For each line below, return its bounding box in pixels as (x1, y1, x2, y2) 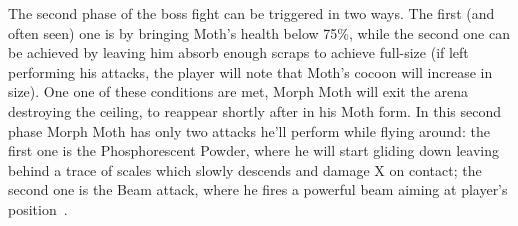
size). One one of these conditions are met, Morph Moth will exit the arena (8, 81, 468, 102)
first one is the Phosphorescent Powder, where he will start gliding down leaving (8, 140, 499, 161)
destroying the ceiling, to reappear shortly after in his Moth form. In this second (8, 100, 501, 121)
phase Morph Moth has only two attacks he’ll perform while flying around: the (8, 120, 490, 141)
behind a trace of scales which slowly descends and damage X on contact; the (8, 159, 482, 180)
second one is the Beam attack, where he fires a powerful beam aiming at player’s (8, 179, 508, 200)
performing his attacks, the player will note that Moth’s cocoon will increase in (8, 61, 493, 82)
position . (8, 198, 68, 219)
